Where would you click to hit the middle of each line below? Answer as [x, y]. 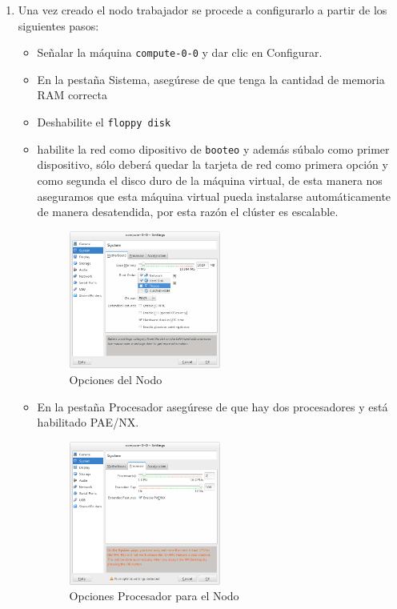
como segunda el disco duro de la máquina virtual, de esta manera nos [210, 180]
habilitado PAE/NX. [88, 422]
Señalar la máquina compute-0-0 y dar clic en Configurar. [180, 52]
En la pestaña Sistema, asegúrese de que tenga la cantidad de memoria [211, 79]
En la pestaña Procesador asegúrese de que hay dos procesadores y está [213, 406]
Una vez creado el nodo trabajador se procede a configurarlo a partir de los [203, 10]
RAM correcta [72, 95]
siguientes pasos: [58, 25]
